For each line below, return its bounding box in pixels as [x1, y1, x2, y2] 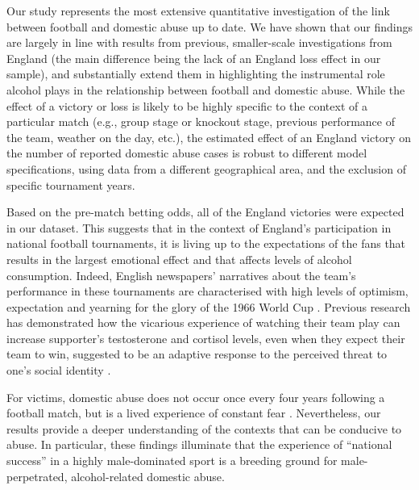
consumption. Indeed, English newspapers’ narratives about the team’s [6, 266, 356, 283]
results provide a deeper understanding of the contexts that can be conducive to [6, 420, 402, 437]
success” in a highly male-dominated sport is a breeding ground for [6, 452, 338, 469]
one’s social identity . [6, 362, 111, 379]
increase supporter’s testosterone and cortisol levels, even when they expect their [6, 329, 405, 346]
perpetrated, [6, 467, 68, 484]
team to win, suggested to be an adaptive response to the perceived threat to [6, 346, 388, 362]
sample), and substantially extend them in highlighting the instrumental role [6, 65, 385, 82]
